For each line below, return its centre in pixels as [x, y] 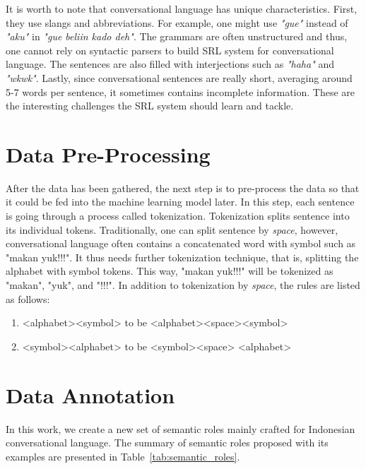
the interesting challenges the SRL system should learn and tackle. [150, 106]
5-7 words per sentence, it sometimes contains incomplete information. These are [181, 91]
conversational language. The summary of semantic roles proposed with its [167, 443]
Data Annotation [90, 394]
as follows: [28, 298]
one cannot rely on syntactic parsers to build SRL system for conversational [170, 50]
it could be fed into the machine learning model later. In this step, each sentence [180, 202]
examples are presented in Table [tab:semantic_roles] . [123, 456]
